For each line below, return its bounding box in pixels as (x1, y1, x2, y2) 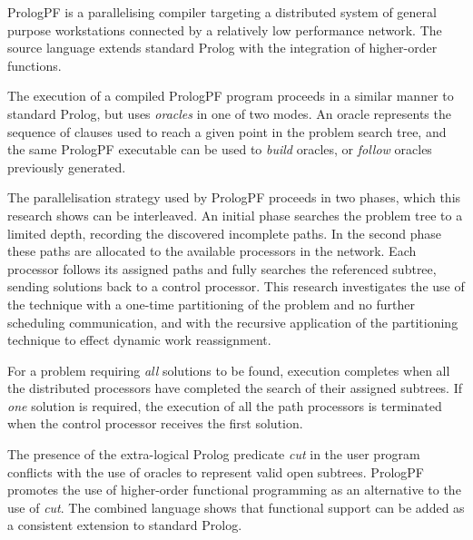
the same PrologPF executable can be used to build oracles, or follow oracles (7, 140, 432, 159)
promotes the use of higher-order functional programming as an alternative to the (7, 480, 461, 499)
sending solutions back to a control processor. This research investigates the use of (7, 277, 465, 296)
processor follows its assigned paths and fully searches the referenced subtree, (7, 259, 437, 278)
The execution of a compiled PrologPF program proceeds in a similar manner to (7, 86, 454, 105)
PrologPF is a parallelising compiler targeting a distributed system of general (7, 3, 437, 21)
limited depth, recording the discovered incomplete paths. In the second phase (7, 223, 441, 242)
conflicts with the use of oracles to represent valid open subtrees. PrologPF (7, 462, 424, 481)
